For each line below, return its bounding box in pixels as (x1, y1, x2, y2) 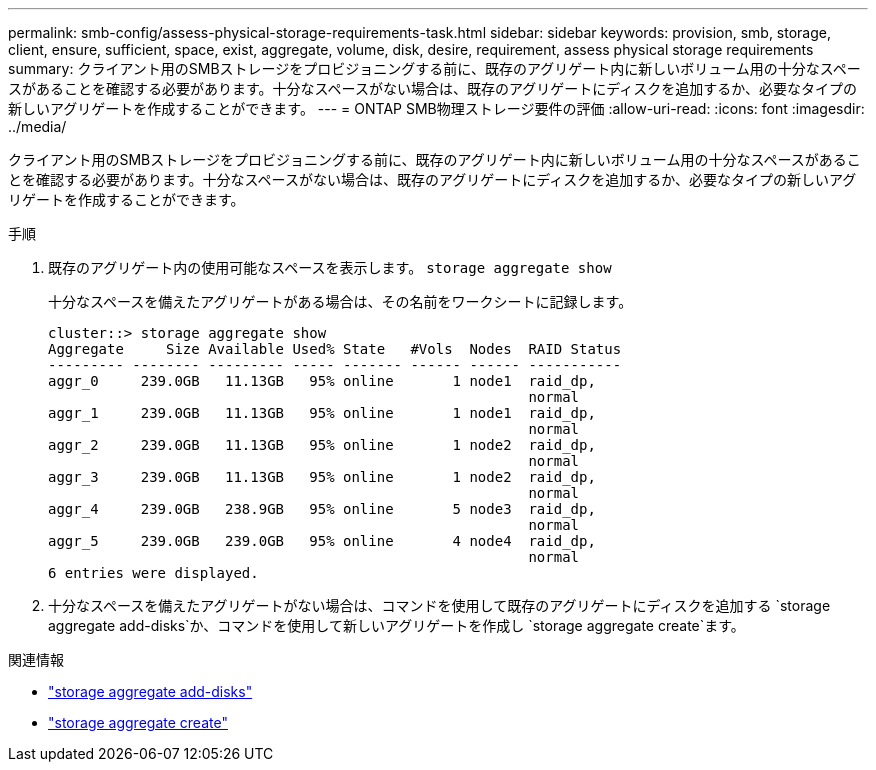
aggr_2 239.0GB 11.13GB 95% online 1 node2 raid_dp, (48, 437, 596, 453)
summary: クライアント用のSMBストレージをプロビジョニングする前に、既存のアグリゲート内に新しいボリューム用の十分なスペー (8, 60, 861, 77)
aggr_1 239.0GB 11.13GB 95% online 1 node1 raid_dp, (48, 405, 596, 421)
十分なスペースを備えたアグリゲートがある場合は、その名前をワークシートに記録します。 (48, 293, 633, 310)
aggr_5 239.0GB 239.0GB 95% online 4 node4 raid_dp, (48, 533, 596, 549)
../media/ (8, 118, 67, 135)
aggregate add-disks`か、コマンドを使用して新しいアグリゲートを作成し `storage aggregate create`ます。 (48, 617, 745, 634)
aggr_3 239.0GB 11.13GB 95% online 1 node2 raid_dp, (48, 469, 596, 485)
